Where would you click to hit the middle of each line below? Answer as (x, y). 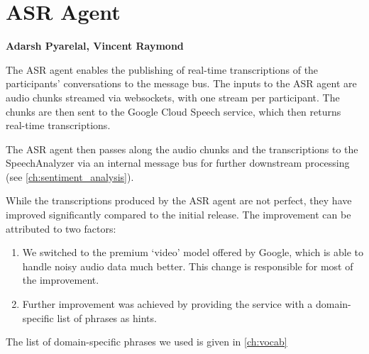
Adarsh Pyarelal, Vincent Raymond (95, 46)
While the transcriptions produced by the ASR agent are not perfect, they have (179, 200)
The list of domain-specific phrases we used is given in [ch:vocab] (147, 342)
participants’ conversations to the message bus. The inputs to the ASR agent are (181, 83)
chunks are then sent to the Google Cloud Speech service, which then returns (174, 111)
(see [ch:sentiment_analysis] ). (70, 176)
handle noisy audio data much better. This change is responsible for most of (188, 266)
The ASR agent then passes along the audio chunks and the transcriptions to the (182, 149)
